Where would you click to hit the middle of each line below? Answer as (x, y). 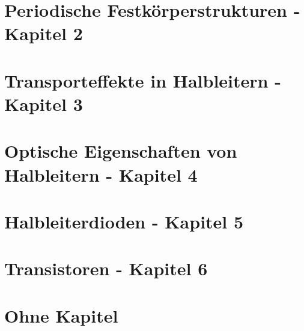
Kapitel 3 (44, 103)
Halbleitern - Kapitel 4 (101, 174)
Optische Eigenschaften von (121, 151)
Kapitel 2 (44, 33)
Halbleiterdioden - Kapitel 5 (124, 221)
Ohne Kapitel (61, 315)
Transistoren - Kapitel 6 (106, 268)
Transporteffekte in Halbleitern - (143, 80)
